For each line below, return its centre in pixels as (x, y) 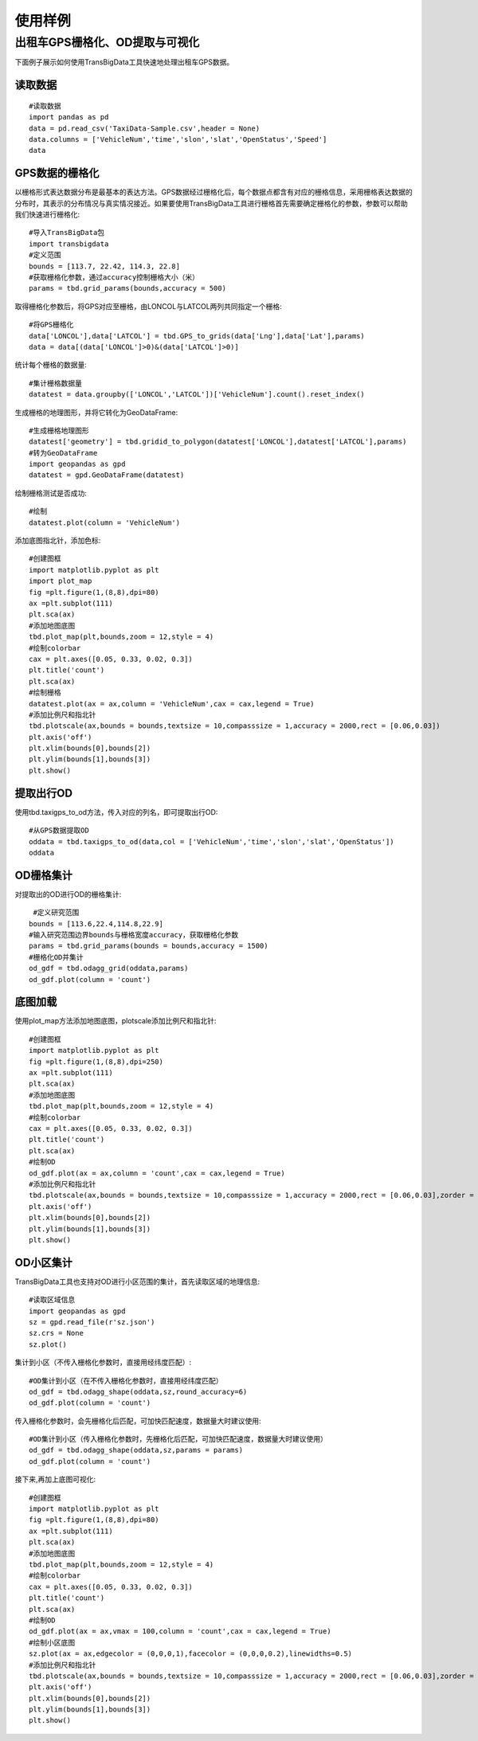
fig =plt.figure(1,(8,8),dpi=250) (96, 1062)
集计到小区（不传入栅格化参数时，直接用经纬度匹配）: (103, 1363)
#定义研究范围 (56, 913)
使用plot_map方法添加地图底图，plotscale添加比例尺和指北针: (116, 1021)
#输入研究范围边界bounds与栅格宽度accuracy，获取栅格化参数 (134, 935)
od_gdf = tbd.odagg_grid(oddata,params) (109, 968)
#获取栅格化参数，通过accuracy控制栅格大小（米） (114, 278)
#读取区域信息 (52, 1300)
